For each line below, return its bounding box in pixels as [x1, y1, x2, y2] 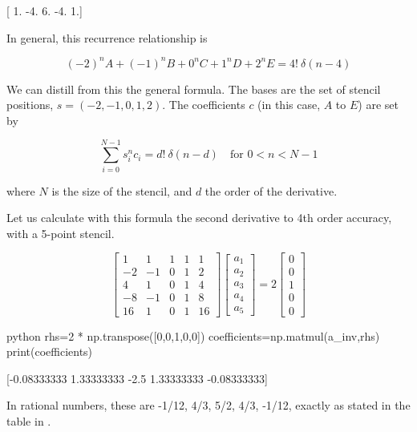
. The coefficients [162, 96, 245, 113]
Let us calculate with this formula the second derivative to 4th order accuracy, [6, 209, 392, 226]
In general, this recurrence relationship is [6, 29, 208, 46]
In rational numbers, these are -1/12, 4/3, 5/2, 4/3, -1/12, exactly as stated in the [6, 397, 411, 414]
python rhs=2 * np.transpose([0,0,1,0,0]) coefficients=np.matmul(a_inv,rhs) [6, 327, 380, 344]
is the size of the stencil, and [51, 182, 192, 199]
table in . [6, 412, 51, 429]
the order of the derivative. [204, 182, 338, 199]
